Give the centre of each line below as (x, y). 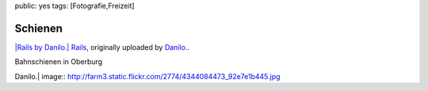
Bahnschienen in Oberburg (59, 62)
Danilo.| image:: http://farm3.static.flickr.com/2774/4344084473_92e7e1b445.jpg (147, 76)
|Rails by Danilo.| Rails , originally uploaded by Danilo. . (102, 47)
